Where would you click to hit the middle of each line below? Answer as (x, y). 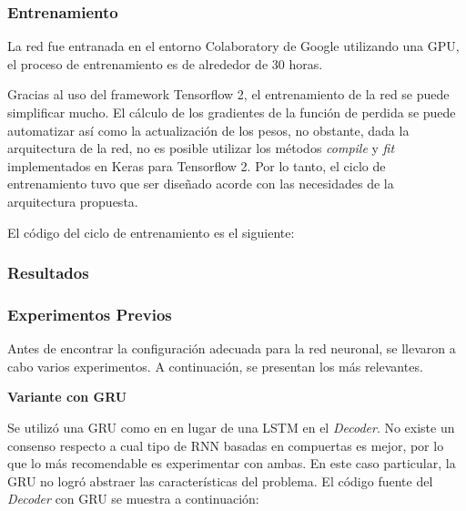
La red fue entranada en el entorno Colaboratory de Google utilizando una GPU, (233, 46)
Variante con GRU (67, 397)
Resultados (48, 273)
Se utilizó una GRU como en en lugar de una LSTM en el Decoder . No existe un (231, 427)
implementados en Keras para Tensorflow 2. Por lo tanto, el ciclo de (197, 165)
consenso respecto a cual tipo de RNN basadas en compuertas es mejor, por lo (226, 445)
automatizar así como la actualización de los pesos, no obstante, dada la (208, 130)
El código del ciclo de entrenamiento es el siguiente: (151, 232)
